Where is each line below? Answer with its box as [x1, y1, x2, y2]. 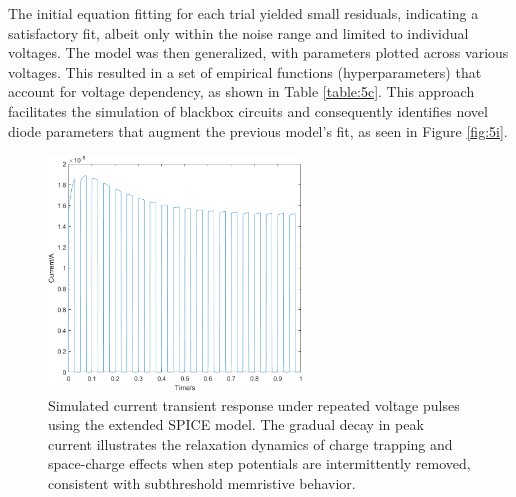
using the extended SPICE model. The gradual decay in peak [48, 414, 424, 435]
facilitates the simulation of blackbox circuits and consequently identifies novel [8, 100, 488, 121]
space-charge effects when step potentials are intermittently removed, [48, 453, 471, 474]
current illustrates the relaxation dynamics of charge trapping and [48, 433, 453, 454]
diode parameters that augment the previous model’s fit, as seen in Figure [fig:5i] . [8, 120, 508, 141]
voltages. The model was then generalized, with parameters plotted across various [8, 42, 509, 63]
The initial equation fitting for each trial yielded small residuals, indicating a [8, 3, 479, 23]
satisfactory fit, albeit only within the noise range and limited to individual [8, 22, 469, 43]
